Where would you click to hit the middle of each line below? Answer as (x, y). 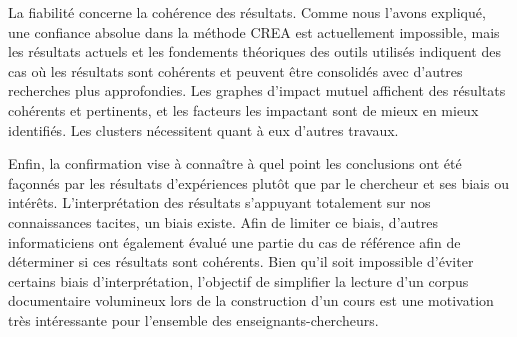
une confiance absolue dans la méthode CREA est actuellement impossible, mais (254, 31)
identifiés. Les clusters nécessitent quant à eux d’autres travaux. (203, 129)
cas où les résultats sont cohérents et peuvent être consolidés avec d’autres (235, 70)
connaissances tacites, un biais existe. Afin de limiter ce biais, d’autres (223, 221)
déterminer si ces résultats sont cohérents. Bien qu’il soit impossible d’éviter (241, 261)
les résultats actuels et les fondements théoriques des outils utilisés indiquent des (254, 51)
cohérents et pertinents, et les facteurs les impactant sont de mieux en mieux (243, 109)
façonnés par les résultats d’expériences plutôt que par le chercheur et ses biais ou (258, 182)
